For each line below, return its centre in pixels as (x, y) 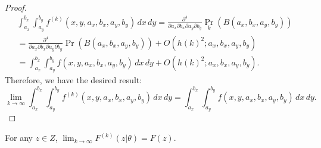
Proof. (16, 7)
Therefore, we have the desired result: (74, 80)
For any (19, 138)
